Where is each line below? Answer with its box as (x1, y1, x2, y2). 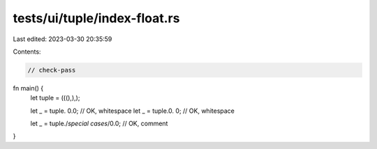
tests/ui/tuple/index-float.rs (13, 10, 180, 26)
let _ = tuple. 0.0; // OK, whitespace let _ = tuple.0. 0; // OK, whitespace (30, 107, 235, 115)
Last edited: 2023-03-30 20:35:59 (13, 35, 112, 43)
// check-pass (27, 66, 76, 74)
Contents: (13, 47, 41, 56)
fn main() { (13, 84, 44, 92)
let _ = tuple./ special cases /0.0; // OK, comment (30, 119, 168, 128)
